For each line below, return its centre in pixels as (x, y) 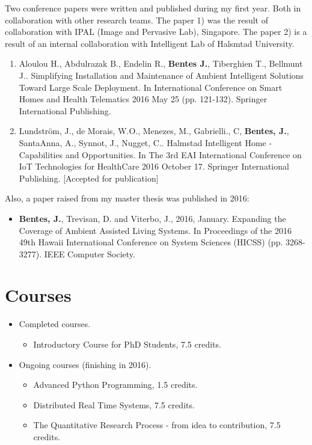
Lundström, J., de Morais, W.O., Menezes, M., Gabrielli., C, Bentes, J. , (154, 131)
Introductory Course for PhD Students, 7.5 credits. (127, 344)
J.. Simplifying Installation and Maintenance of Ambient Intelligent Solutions (161, 75)
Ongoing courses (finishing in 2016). (85, 364)
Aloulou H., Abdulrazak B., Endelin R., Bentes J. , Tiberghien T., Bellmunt (161, 63)
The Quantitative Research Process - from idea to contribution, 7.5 (157, 425)
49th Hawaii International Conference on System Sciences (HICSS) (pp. (151, 242)
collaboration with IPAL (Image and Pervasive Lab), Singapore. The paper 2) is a (156, 32)
